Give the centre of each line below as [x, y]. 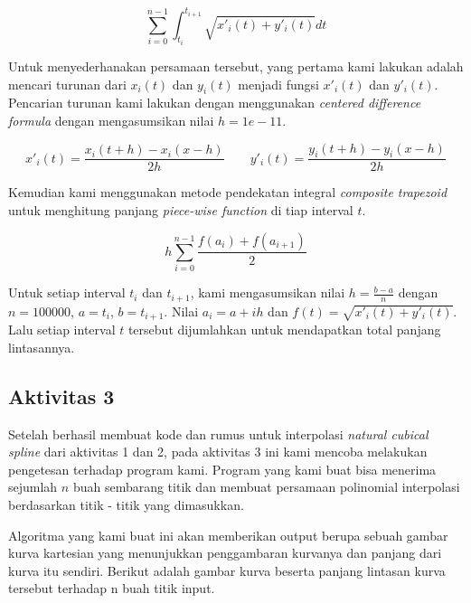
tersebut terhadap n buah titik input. [112, 588]
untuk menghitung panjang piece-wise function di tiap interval [181, 209]
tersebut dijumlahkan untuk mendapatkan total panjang [284, 330]
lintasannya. [42, 347]
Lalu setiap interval [62, 330]
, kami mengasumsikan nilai [268, 292]
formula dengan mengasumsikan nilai [111, 120]
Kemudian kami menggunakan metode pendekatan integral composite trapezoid [228, 192]
